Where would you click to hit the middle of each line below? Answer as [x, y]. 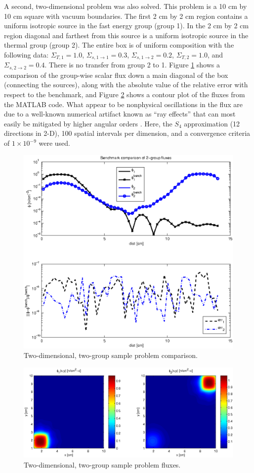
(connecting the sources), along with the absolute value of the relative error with [126, 85]
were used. [54, 143]
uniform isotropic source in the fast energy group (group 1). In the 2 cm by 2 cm [127, 26]
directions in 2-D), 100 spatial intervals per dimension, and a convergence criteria [127, 133]
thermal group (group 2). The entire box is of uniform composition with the [119, 45]
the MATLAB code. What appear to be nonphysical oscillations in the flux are [123, 104]
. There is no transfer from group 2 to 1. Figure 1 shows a [132, 65]
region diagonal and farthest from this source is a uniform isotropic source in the [126, 35]
